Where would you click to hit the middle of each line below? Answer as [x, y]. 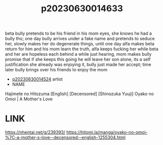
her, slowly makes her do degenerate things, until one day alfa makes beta [80, 44]
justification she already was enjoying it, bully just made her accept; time [78, 64]
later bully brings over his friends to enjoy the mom [56, 70]
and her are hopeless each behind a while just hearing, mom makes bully [78, 54]
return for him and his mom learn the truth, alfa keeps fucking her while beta [82, 49]
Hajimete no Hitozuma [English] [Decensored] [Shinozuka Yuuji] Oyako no [80, 94]
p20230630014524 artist [37, 79]
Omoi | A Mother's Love [29, 99]
